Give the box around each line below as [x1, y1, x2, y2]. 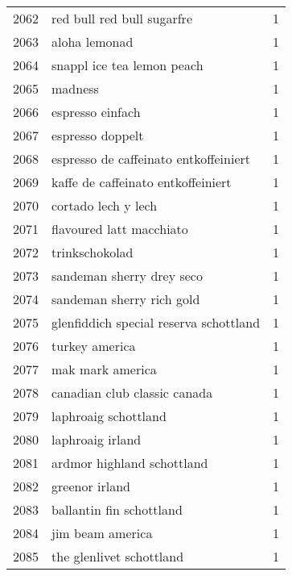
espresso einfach [51, 102, 141, 121]
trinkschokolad [51, 243, 134, 261]
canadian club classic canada [51, 383, 213, 402]
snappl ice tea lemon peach [51, 56, 204, 74]
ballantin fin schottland [51, 500, 183, 519]
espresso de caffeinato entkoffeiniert [51, 149, 250, 168]
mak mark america [51, 360, 157, 378]
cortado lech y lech [51, 196, 158, 215]
